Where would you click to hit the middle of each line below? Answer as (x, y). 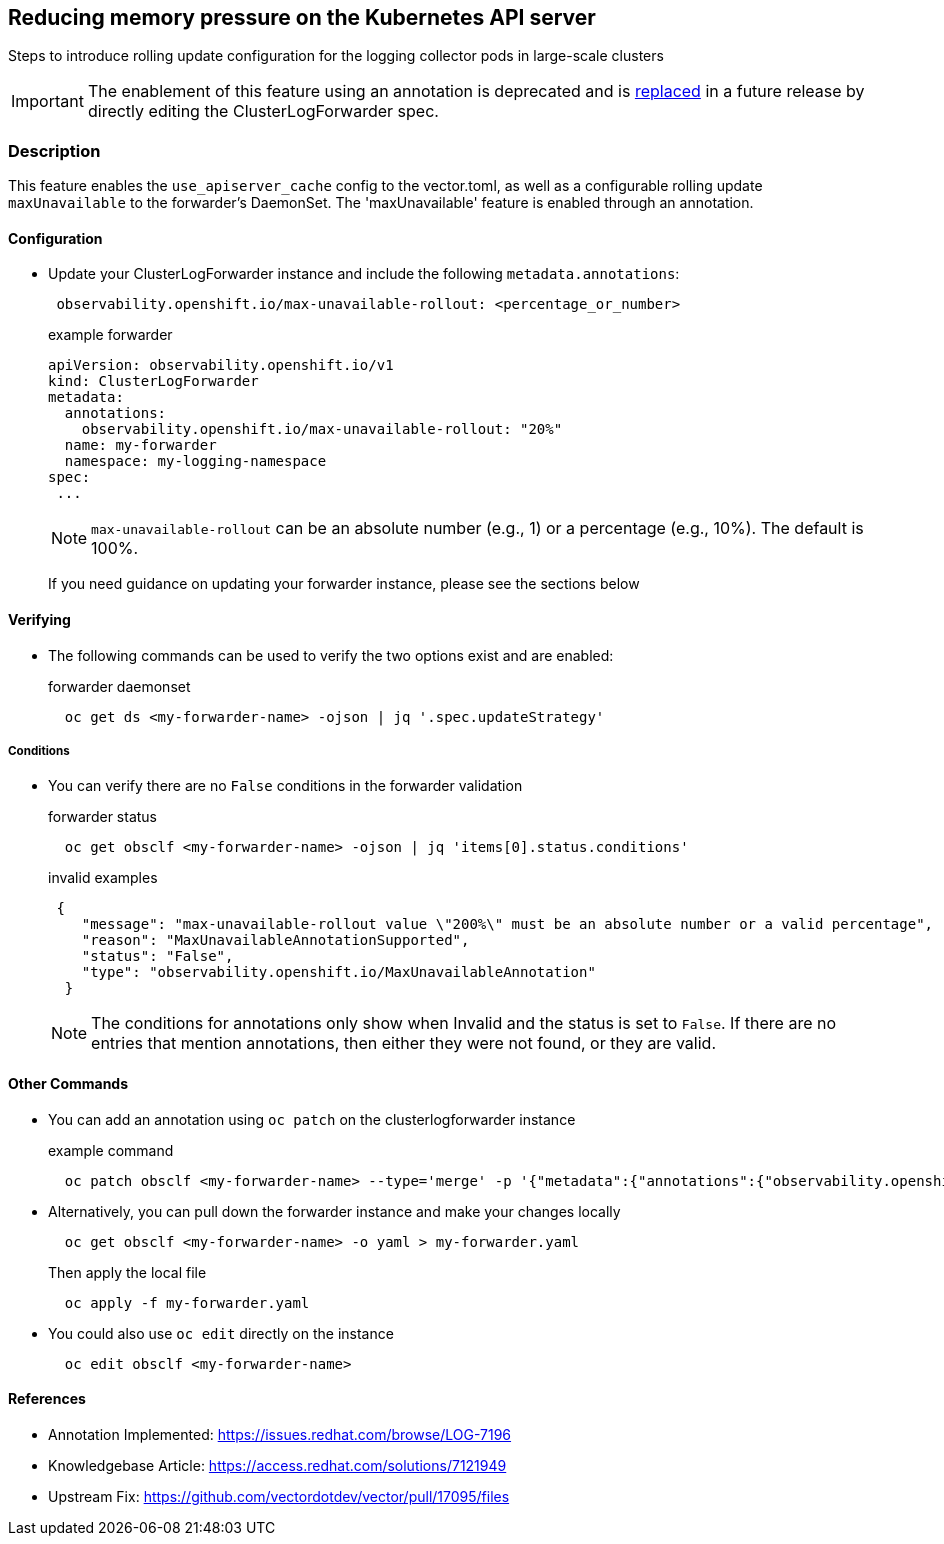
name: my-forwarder (140, 445)
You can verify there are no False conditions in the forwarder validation (285, 786)
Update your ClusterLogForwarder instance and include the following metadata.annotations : (364, 274)
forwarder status (102, 817)
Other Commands (68, 1083)
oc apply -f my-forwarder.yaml (187, 1302)
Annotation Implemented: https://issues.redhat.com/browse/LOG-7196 (280, 1434)
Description (54, 150)
